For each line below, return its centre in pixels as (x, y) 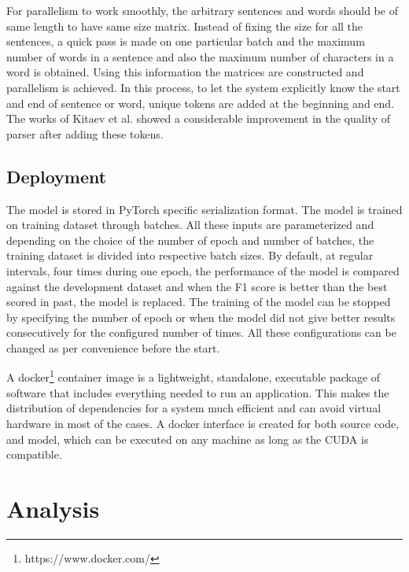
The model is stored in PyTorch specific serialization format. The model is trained (204, 209)
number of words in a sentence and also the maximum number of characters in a (200, 56)
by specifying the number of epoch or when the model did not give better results (201, 317)
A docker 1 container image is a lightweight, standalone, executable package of (193, 376)
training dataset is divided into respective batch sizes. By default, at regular (190, 255)
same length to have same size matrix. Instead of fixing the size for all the (185, 26)
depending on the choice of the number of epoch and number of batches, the (190, 240)
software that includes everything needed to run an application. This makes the (198, 392)
